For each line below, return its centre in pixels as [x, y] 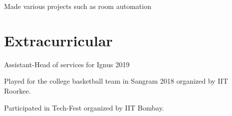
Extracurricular [58, 40]
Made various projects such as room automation [78, 6]
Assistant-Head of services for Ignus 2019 [67, 64]
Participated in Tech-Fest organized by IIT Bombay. [84, 107]
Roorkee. [17, 90]
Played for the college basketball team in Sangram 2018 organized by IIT [116, 81]
